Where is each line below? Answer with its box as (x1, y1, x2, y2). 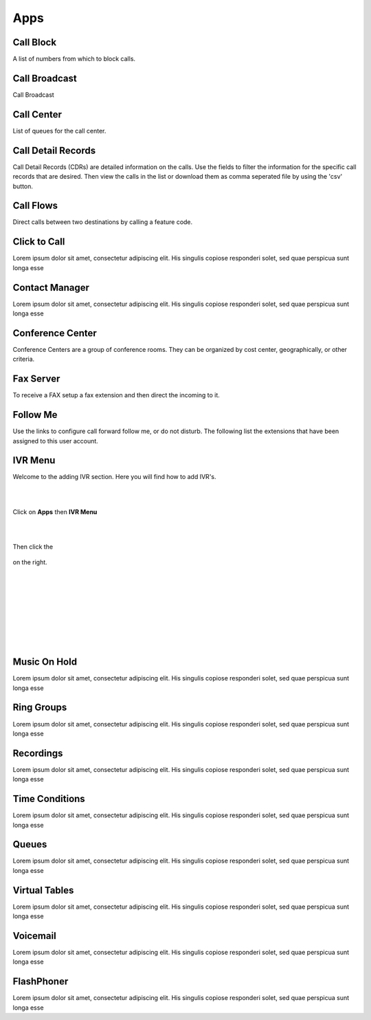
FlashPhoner (12, 976, 69, 988)
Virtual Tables (12, 884, 74, 896)
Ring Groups (12, 702, 67, 713)
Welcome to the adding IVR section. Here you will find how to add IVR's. (12, 473, 216, 481)
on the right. (12, 558, 47, 566)
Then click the (12, 542, 54, 551)
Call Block (12, 36, 57, 48)
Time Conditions (12, 793, 85, 805)
